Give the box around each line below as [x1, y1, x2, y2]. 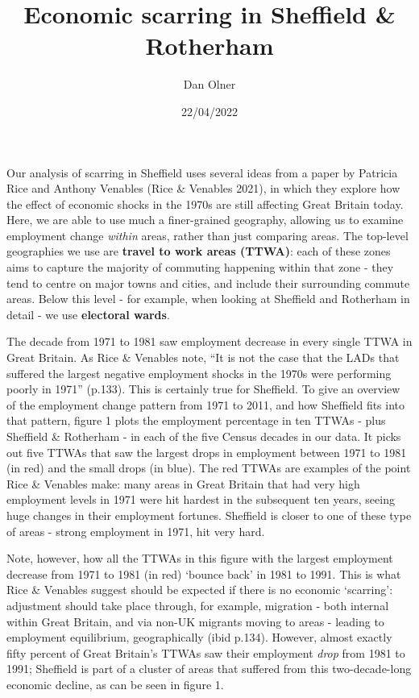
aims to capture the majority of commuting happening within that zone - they [6, 259, 394, 276]
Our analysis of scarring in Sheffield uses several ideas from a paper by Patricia [6, 164, 398, 181]
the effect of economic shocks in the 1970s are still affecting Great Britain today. [6, 195, 404, 212]
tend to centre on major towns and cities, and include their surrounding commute [6, 274, 410, 291]
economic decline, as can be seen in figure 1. [6, 675, 224, 692]
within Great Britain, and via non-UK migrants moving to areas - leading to [6, 613, 384, 629]
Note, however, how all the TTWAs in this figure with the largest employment [6, 550, 393, 567]
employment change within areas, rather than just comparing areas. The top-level [6, 226, 409, 243]
